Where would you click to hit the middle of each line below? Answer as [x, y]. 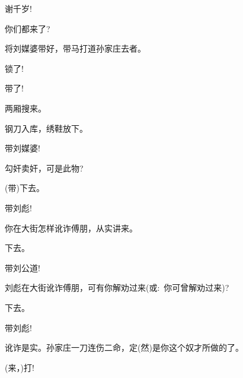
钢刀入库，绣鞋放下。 [46, 128]
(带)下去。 [25, 188]
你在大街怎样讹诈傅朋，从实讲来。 [71, 228]
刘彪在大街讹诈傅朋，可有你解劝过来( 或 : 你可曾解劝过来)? [117, 288]
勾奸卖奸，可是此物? [44, 168]
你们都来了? [28, 28]
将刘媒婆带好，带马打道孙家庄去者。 [75, 48]
